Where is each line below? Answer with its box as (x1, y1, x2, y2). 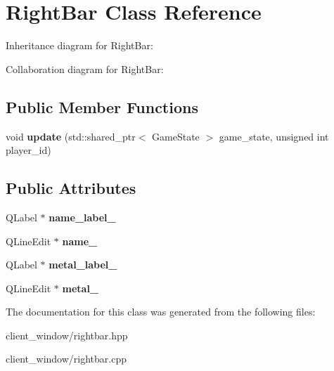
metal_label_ (49, 257, 117, 272)
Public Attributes (6, 177, 136, 199)
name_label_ (49, 209, 116, 224)
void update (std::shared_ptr (6, 129, 136, 143)
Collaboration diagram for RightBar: (6, 61, 164, 76)
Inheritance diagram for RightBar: (6, 38, 153, 53)
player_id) (6, 143, 51, 157)
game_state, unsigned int (219, 129, 329, 143)
